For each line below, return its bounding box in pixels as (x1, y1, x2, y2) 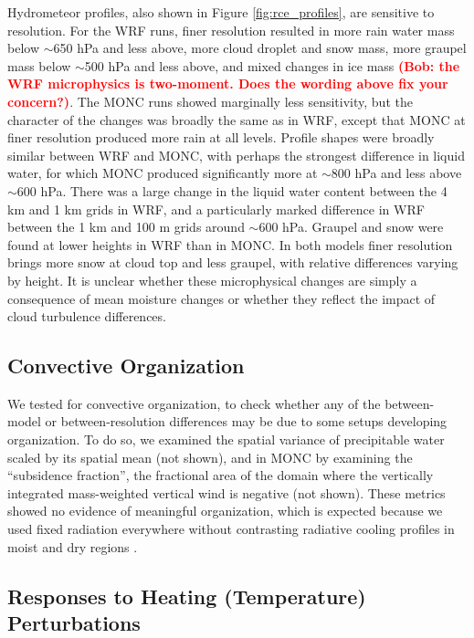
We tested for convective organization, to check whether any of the (7, 393, 381, 413)
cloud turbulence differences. (7, 307, 166, 326)
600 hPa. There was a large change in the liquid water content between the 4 (16, 181, 448, 200)
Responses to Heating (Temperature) (7, 581, 366, 610)
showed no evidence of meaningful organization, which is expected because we (7, 501, 443, 520)
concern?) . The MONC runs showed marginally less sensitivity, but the (7, 91, 413, 110)
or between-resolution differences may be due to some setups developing (45, 412, 448, 431)
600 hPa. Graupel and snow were (258, 217, 444, 236)
